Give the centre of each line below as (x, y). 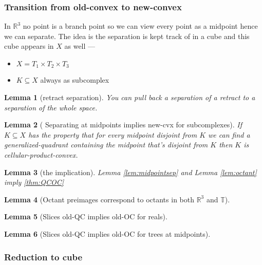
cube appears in (29, 46)
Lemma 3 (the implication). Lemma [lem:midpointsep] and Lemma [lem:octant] (130, 172)
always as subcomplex (75, 80)
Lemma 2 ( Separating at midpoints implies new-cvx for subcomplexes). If (123, 125)
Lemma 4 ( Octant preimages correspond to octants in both (99, 199)
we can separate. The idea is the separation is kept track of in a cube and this (127, 36)
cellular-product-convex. (41, 155)
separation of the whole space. (51, 107)
